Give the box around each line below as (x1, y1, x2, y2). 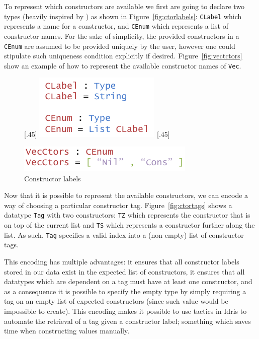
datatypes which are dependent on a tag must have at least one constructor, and (4, 276, 252, 287)
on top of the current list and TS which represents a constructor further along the (4, 220, 255, 230)
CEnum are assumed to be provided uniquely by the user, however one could (4, 40, 235, 51)
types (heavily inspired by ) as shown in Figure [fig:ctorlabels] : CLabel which (4, 11, 242, 21)
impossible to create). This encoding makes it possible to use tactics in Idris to (4, 305, 247, 316)
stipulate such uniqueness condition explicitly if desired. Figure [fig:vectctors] (4, 50, 242, 61)
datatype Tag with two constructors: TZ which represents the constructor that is (4, 210, 250, 220)
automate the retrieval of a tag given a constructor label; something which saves (4, 315, 251, 326)
